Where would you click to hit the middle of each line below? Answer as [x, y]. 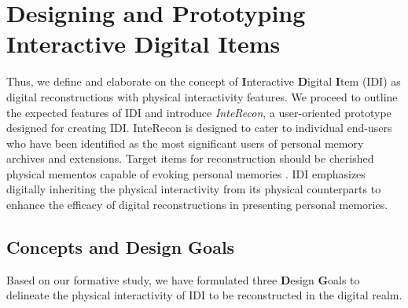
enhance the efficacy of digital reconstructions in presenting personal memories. [197, 205]
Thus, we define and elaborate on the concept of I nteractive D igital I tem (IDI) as [204, 81]
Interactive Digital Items [143, 44]
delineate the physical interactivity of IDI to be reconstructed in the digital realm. [204, 295]
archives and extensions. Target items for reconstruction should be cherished [190, 158]
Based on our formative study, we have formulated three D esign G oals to [183, 279]
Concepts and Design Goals [121, 247]
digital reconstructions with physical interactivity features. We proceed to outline [202, 96]
